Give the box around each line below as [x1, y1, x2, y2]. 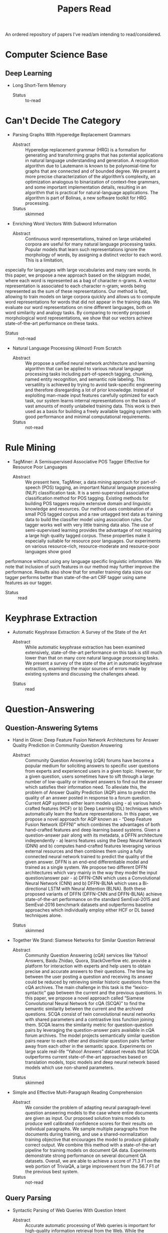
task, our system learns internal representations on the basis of [25, 398, 156, 404]
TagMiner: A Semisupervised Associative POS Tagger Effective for [12, 459, 150, 465]
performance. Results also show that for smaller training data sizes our [5, 569, 151, 575]
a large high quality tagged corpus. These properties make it [25, 533, 150, 539]
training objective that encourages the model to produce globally [25, 1136, 159, 1142]
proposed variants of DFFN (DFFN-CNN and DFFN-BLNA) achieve [25, 891, 162, 897]
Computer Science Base [5, 49, 108, 60]
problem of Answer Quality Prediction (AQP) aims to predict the [25, 789, 156, 795]
